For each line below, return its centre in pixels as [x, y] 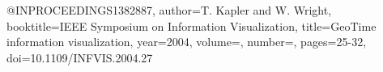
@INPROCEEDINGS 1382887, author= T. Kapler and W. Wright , [169, 10]
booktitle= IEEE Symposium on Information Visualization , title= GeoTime [191, 25]
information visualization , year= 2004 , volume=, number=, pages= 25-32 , [187, 42]
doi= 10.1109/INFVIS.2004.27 [80, 57]
